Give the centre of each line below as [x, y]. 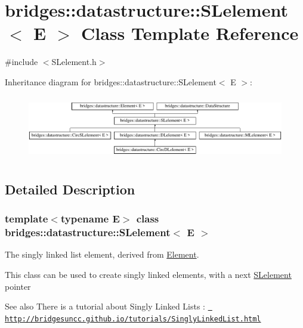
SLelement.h [74, 62]
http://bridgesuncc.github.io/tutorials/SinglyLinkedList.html [133, 319]
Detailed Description [70, 189]
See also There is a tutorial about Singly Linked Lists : [105, 306]
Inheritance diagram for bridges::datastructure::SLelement [111, 81]
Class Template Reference [190, 33]
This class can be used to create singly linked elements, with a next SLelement [148, 274]
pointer [18, 286]
